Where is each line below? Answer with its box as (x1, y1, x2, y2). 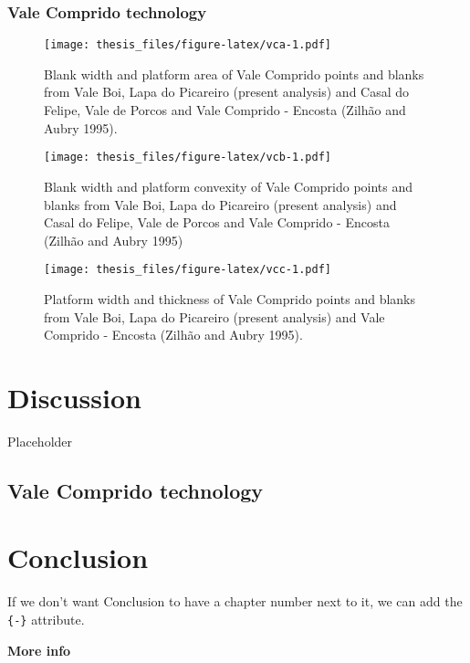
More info (7, 640, 71, 659)
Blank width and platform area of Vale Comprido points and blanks (44, 64, 424, 83)
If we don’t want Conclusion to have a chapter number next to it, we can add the (7, 592, 463, 611)
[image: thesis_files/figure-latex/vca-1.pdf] (44, 38, 331, 52)
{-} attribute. (7, 609, 85, 628)
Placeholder (7, 431, 73, 450)
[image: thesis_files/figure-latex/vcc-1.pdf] (44, 263, 331, 277)
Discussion (7, 378, 141, 416)
